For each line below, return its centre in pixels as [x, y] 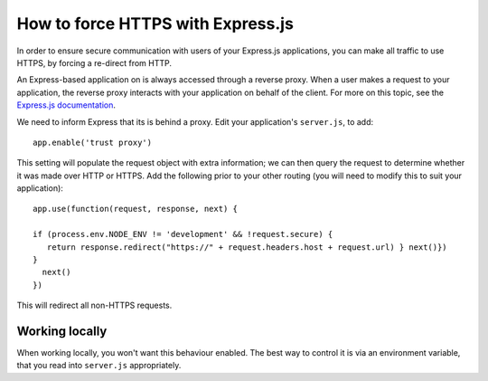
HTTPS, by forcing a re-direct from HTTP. [94, 62]
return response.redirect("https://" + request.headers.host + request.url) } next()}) [247, 247]
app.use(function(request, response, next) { [136, 209]
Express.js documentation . [66, 105]
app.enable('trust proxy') [93, 142]
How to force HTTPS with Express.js [155, 24]
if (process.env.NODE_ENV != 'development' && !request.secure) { [183, 234]
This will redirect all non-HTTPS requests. [94, 305]
